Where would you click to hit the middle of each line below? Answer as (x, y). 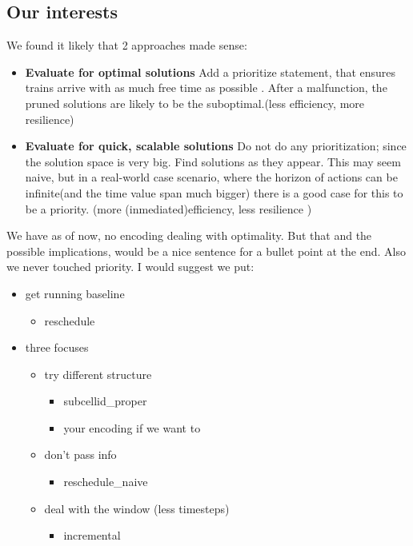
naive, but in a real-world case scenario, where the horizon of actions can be (211, 177)
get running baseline (75, 293)
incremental (92, 535)
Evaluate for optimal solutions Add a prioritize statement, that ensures (211, 72)
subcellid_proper (105, 401)
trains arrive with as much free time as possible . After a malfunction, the (206, 88)
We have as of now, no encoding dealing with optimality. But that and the (189, 235)
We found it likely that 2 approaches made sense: (127, 45)
